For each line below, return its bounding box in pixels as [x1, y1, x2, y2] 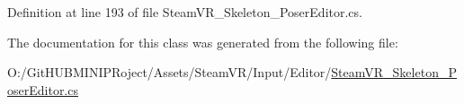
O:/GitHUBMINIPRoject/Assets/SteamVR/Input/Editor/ [7, 63, 332, 82]
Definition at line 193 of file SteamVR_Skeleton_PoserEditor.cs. [7, 3, 362, 21]
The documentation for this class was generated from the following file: [7, 32, 398, 51]
